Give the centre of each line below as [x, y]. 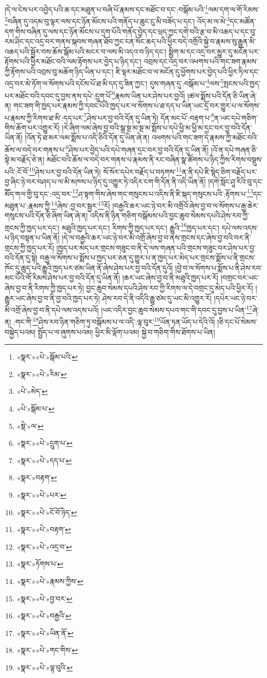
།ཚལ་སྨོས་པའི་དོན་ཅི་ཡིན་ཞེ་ [222, 95]
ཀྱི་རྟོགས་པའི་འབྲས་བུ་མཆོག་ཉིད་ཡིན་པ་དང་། [59, 71]
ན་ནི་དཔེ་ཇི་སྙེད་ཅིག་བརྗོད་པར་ [219, 171]
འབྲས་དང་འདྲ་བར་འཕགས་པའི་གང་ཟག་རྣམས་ [201, 61]
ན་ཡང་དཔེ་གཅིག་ [236, 117]
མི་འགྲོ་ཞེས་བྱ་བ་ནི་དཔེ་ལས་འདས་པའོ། [52, 309]
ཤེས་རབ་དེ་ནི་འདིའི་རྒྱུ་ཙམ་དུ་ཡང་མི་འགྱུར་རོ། [157, 298]
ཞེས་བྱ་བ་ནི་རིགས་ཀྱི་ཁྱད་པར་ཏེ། [44, 288]
